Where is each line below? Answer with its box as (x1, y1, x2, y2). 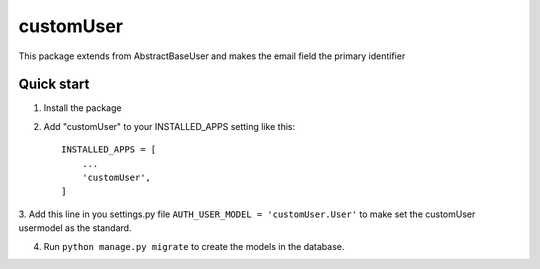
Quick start (18, 76, 90, 93)
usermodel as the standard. (18, 222, 132, 234)
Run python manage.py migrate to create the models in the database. (43, 240, 345, 252)
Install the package (43, 102, 122, 114)
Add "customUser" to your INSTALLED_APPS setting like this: (43, 120, 295, 132)
